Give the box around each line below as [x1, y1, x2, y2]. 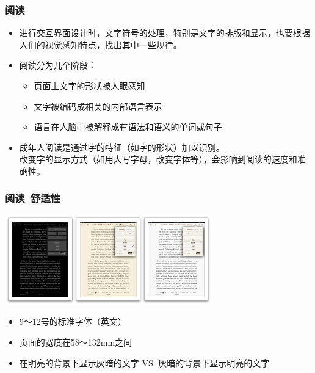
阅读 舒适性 [5, 190, 61, 206]
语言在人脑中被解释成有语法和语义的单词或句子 [34, 120, 222, 133]
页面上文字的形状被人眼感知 [34, 79, 145, 92]
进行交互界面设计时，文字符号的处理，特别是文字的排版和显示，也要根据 [19, 26, 310, 39]
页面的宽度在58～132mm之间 [19, 335, 132, 348]
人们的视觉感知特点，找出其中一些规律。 [19, 38, 182, 51]
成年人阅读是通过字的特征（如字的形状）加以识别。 [19, 140, 225, 153]
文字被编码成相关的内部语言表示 [34, 100, 162, 112]
